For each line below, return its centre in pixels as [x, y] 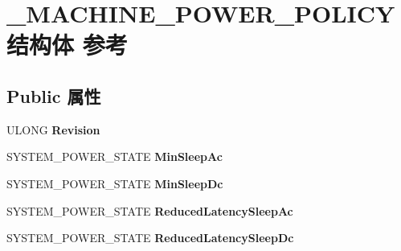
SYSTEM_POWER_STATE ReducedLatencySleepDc [150, 238]
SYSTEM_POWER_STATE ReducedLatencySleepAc [150, 210]
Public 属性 [54, 95]
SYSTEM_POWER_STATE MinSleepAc [115, 156]
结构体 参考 [67, 45]
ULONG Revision [53, 129]
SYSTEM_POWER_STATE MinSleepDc [115, 183]
